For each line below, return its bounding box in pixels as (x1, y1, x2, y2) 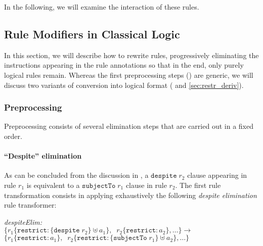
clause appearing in (187, 170, 247, 180)
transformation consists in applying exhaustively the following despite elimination (4, 189, 257, 200)
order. (4, 130, 22, 141)
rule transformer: (4, 200, 57, 210)
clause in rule (125, 179, 167, 190)
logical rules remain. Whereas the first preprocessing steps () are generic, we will (4, 69, 253, 80)
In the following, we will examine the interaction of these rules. (4, 2, 199, 12)
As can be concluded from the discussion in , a (4, 170, 149, 180)
